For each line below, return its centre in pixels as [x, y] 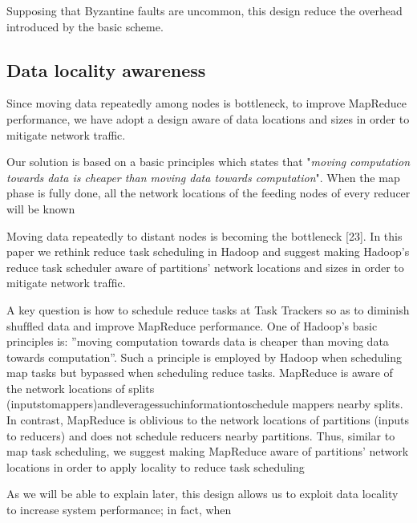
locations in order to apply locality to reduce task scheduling [156, 466]
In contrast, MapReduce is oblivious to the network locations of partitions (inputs [208, 420]
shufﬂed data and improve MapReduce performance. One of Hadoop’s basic [192, 325]
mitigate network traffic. [66, 134]
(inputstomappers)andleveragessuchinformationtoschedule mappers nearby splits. [205, 404]
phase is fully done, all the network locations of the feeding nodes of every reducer [208, 193]
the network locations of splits [81, 388]
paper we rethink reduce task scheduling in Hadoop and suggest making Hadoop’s [208, 251]
